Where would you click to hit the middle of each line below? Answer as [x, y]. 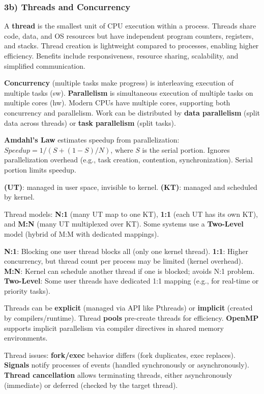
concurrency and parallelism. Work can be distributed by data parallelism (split [132, 112]
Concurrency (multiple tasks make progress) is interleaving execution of [119, 83]
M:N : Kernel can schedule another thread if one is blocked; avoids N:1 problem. [129, 271]
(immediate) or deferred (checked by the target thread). [91, 385]
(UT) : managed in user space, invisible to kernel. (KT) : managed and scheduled [131, 187]
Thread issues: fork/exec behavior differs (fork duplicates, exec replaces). [120, 355]
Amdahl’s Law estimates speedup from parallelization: [92, 140]
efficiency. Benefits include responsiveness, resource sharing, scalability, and [121, 55]
